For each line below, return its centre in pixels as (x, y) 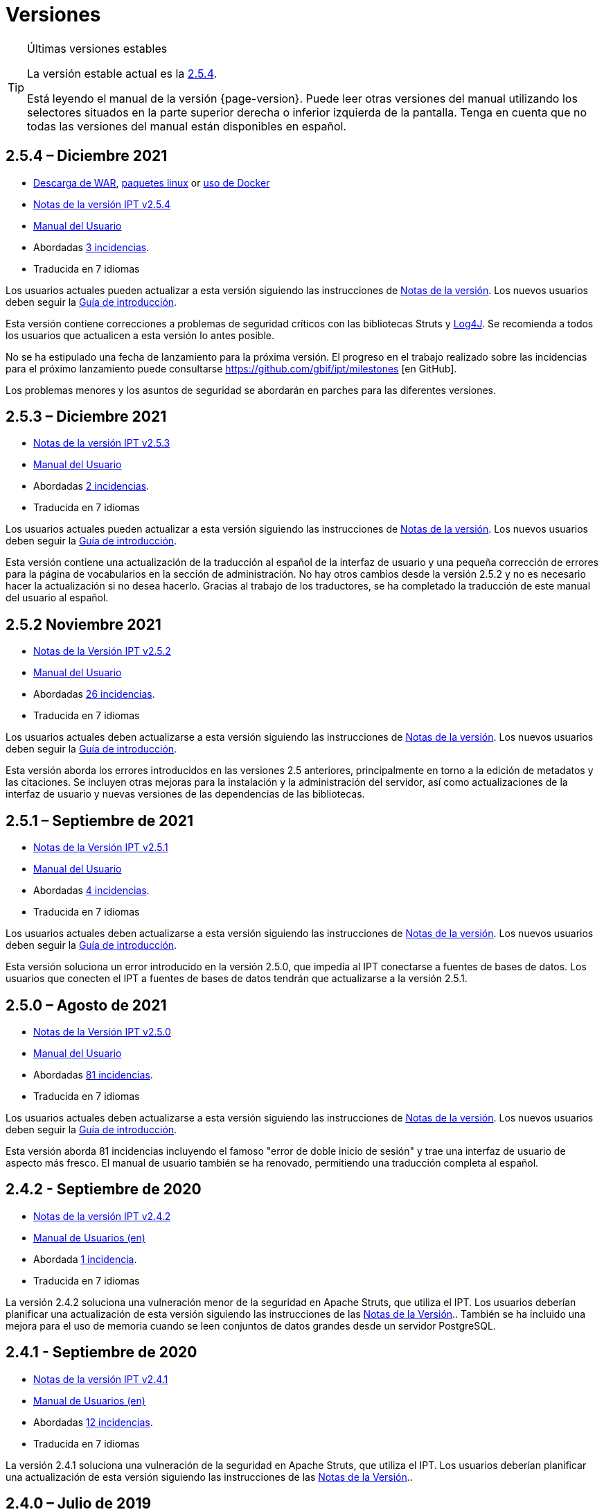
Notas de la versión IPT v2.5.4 (102, 204)
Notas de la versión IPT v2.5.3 (102, 443)
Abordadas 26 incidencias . (94, 694)
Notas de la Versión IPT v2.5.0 (102, 1031)
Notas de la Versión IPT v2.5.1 (101, 848)
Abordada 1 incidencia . (85, 1259)
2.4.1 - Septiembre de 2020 (101, 1352)
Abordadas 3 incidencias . (91, 247)
